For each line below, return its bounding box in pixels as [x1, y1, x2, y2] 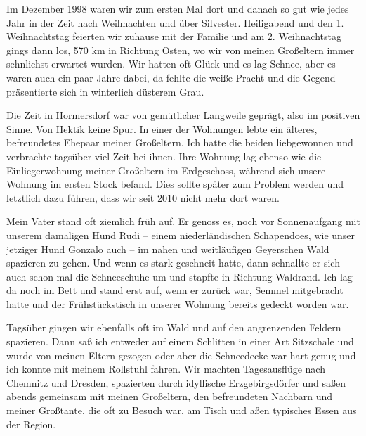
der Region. [6, 416, 56, 431]
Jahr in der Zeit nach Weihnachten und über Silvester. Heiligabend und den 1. [6, 15, 344, 30]
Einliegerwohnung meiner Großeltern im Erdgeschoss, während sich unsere [6, 162, 326, 177]
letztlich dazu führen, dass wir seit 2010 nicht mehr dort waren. [6, 190, 280, 205]
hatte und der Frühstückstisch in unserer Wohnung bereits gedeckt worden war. [6, 296, 349, 311]
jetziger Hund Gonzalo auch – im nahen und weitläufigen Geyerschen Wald [6, 241, 329, 256]
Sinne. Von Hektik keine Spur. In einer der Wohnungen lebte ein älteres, [6, 121, 318, 136]
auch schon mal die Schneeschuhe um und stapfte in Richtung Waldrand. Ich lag [6, 269, 353, 283]
